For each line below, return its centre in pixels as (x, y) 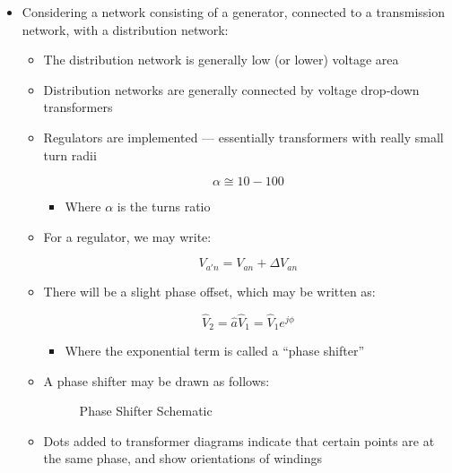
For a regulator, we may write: (127, 236)
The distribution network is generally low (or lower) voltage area (221, 60)
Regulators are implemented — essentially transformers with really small (243, 137)
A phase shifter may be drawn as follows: (156, 380)
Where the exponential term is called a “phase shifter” (214, 351)
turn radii (70, 155)
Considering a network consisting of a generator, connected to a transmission (233, 12)
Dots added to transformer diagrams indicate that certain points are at (239, 440)
